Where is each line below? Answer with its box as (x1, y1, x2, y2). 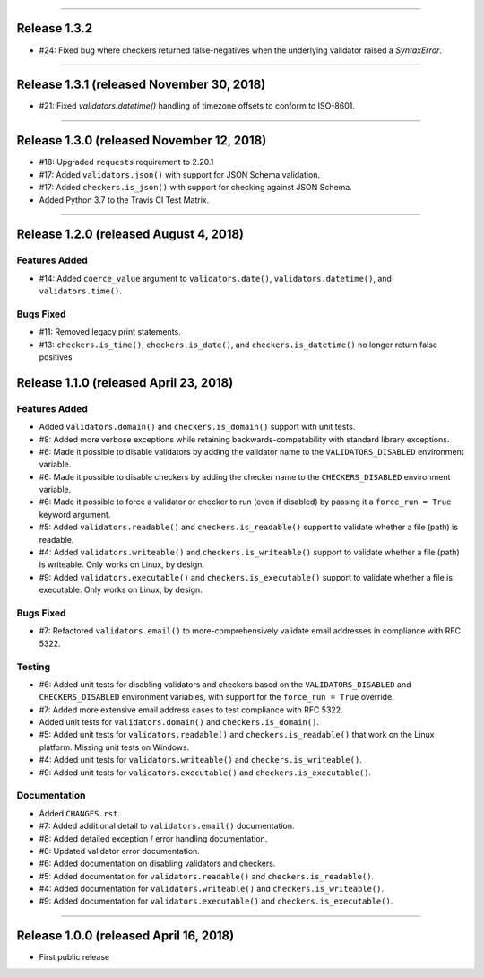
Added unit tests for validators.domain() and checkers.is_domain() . (39, 717, 320, 728)
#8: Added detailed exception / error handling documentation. (39, 833, 268, 843)
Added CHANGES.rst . (39, 808, 121, 818)
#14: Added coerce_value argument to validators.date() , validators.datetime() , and (39, 273, 392, 284)
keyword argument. (39, 509, 111, 520)
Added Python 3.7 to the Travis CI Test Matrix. (39, 194, 210, 205)
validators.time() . (39, 285, 123, 296)
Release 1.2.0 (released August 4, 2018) (16, 227, 245, 242)
